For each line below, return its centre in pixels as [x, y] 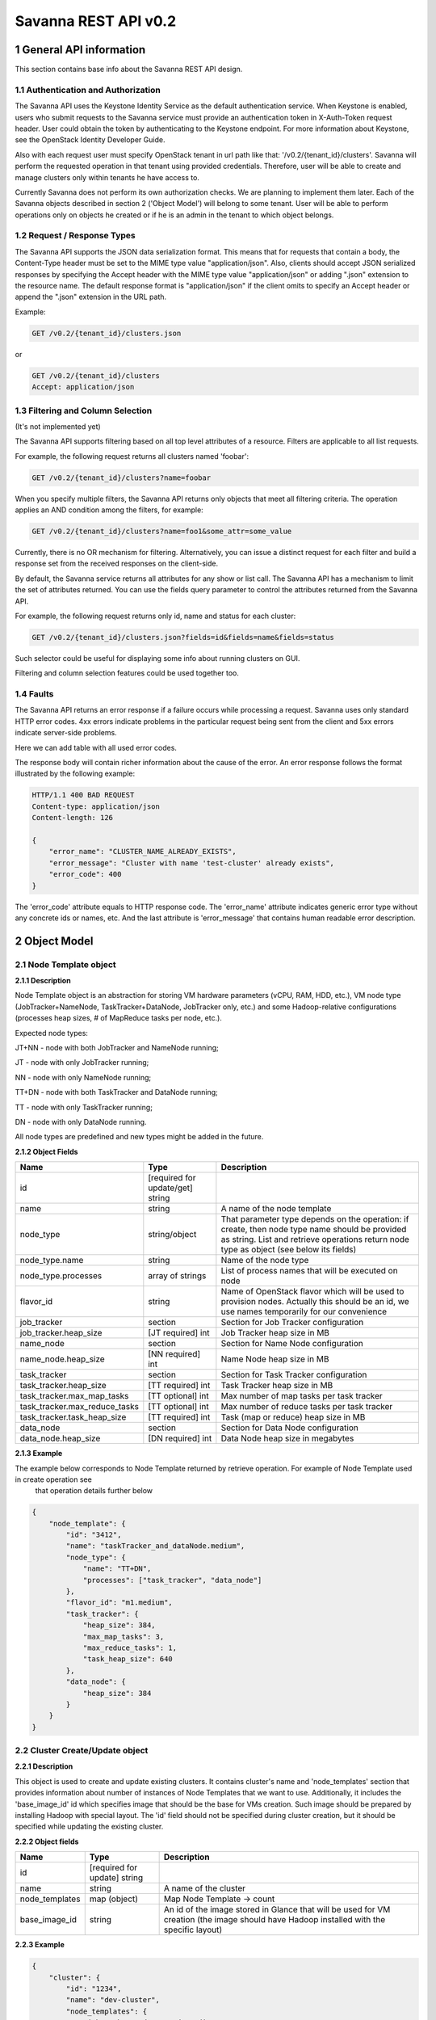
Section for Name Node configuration [292, 1344]
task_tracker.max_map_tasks [74, 1396]
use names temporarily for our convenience [304, 1311]
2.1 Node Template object [65, 964]
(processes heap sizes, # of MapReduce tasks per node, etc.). [118, 1018]
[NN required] [174, 1354]
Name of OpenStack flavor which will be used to [312, 1291]
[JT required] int [179, 1333]
